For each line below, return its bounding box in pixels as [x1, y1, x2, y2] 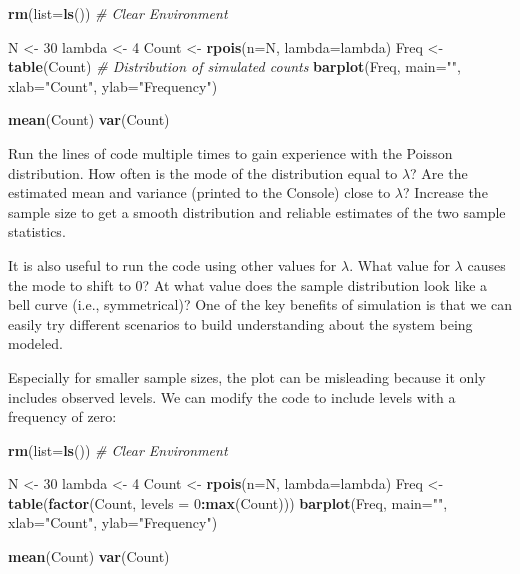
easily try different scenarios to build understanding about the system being [8, 313, 473, 334]
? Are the [410, 162, 468, 183]
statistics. [8, 221, 66, 242]
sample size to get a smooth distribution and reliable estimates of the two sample [8, 201, 506, 222]
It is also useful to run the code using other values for [8, 254, 337, 275]
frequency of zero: [8, 406, 117, 427]
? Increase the [403, 182, 488, 203]
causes [467, 254, 506, 275]
